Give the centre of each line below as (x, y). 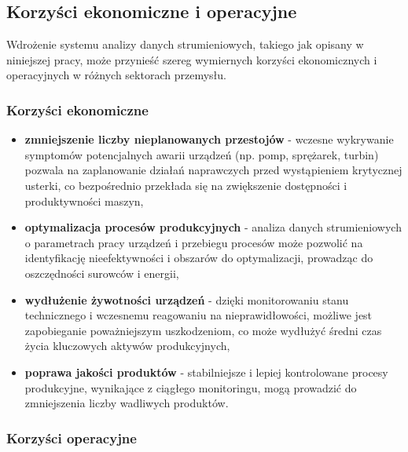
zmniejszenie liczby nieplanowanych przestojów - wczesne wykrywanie (209, 139)
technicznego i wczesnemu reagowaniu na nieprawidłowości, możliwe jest (198, 315)
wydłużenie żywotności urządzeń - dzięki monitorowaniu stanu (187, 299)
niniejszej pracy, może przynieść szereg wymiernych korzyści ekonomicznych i (192, 59)
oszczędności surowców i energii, (102, 273)
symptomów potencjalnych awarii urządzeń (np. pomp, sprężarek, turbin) (202, 154)
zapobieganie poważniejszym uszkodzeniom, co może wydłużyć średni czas (203, 330)
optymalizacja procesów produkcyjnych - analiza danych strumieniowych (213, 227)
